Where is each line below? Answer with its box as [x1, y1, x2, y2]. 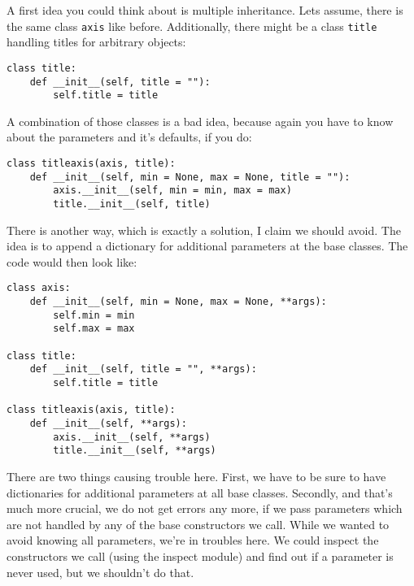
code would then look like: [7, 253, 137, 270]
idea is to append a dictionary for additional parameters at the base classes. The [7, 237, 408, 254]
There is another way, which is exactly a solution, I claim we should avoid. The [7, 221, 401, 238]
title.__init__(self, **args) [53, 445, 216, 457]
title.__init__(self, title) [53, 198, 211, 210]
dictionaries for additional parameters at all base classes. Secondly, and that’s [7, 484, 393, 501]
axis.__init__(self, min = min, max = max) [53, 184, 292, 197]
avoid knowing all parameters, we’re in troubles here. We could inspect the [7, 532, 379, 549]
